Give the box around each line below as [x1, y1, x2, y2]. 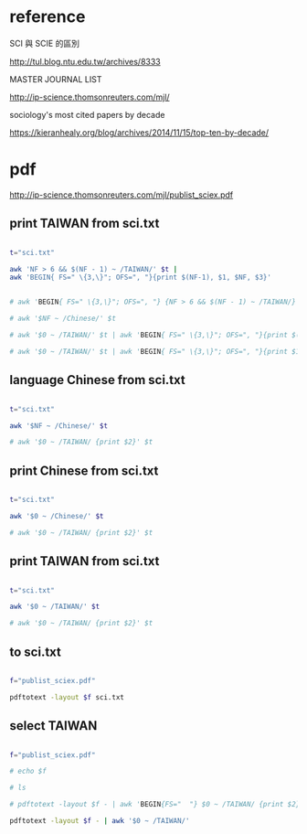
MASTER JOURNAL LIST [9, 73, 102, 84]
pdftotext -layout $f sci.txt [9, 692, 125, 701]
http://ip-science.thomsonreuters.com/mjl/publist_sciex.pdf [9, 189, 234, 200]
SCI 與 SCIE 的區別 [9, 37, 80, 48]
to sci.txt [9, 644, 62, 659]
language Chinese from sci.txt [9, 372, 185, 388]
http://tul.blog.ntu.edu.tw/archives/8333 [9, 56, 162, 67]
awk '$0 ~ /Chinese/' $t [9, 511, 104, 520]
